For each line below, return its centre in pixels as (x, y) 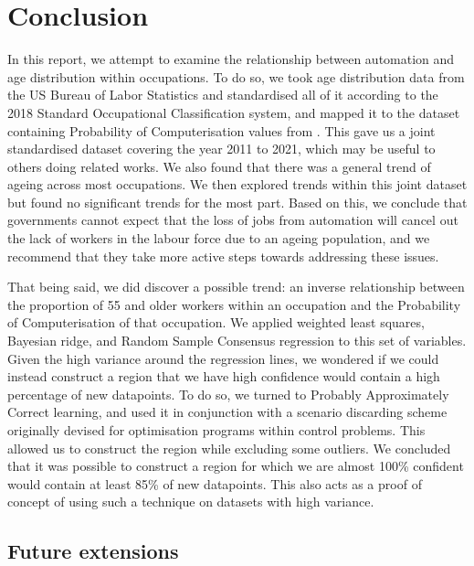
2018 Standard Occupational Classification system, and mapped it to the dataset (234, 112)
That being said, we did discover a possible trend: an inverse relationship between (236, 287)
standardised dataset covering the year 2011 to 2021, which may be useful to (221, 149)
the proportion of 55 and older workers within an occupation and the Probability (234, 304)
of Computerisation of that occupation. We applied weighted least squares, (216, 322)
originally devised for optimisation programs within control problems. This (216, 430)
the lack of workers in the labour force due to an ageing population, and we (219, 238)
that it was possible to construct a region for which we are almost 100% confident (236, 466)
